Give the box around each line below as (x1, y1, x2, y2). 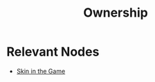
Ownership (83, 5, 148, 21)
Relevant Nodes (6, 44, 100, 60)
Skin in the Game (16, 67, 66, 75)
